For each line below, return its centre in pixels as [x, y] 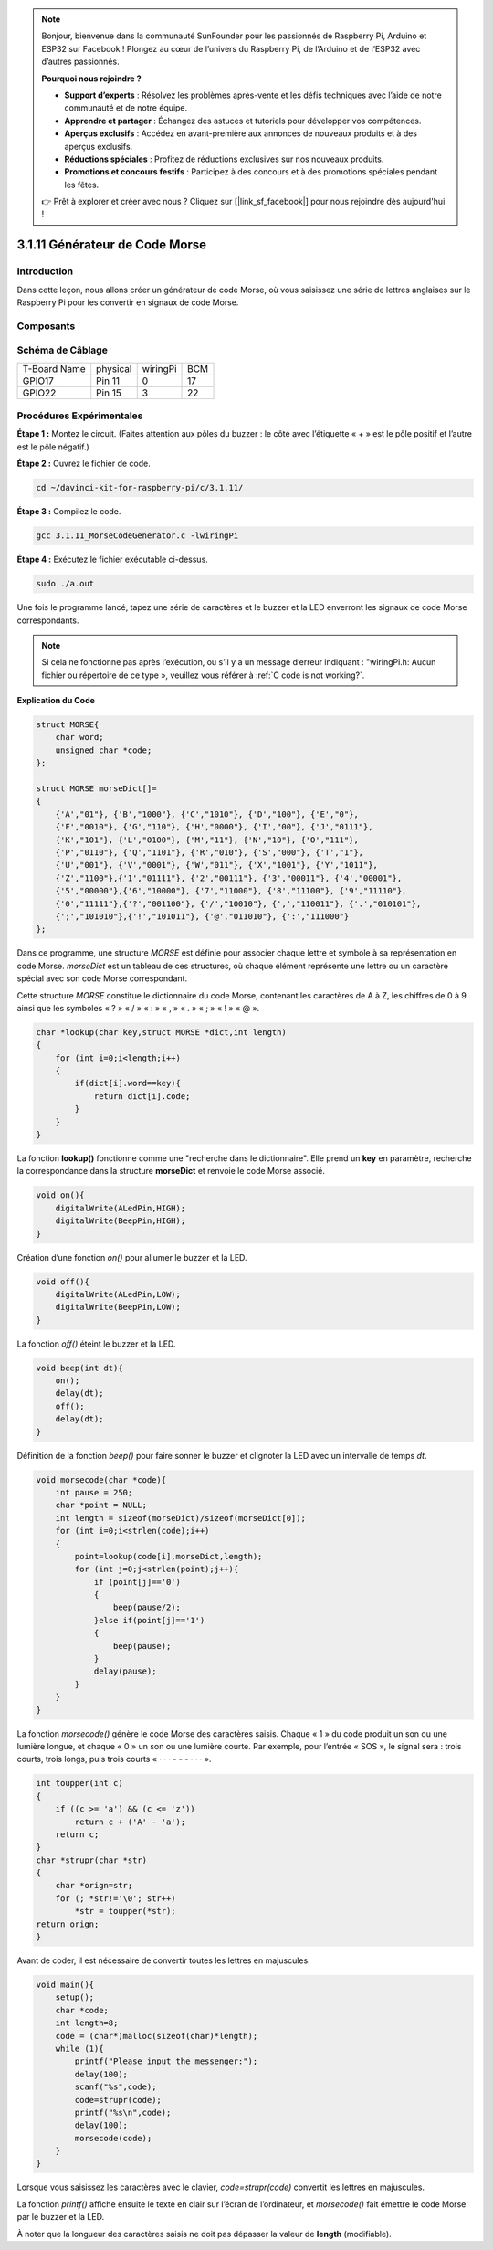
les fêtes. [82, 185]
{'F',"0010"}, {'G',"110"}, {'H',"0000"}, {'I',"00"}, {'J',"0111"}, [214, 827]
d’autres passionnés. [80, 62]
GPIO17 [38, 381]
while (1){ [79, 2048]
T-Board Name [54, 368]
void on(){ [60, 1195]
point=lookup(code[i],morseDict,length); [168, 1556]
